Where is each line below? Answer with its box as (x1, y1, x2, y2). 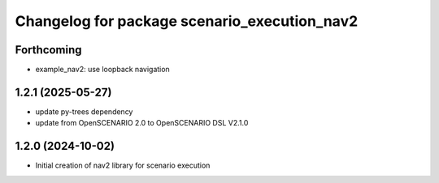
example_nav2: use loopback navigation (35, 65, 170, 74)
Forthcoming (15, 43, 82, 57)
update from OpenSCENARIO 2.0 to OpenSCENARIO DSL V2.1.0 (35, 118, 249, 128)
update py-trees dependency (35, 106, 133, 117)
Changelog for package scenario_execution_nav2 (15, 12, 359, 30)
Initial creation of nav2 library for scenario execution (35, 160, 211, 170)
